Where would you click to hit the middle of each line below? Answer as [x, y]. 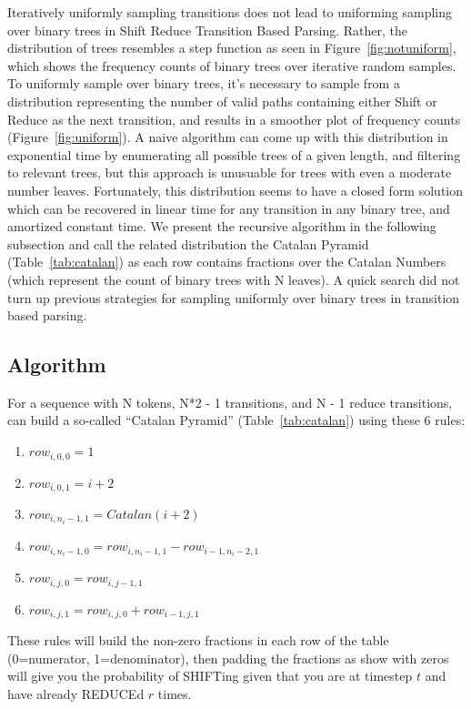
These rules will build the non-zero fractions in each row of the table [198, 640]
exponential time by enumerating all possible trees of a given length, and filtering [234, 154]
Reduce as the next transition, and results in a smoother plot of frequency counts [234, 119]
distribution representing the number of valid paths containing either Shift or [222, 101]
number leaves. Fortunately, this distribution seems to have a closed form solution [235, 190]
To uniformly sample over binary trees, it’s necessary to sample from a [204, 83]
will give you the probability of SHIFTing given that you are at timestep [210, 676]
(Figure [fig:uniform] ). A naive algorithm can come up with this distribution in [228, 137]
